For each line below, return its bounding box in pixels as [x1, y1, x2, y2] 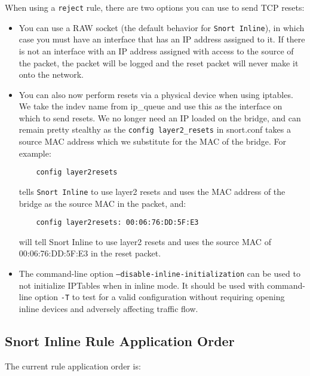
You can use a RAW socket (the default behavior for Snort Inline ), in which [19, 21, 305, 33]
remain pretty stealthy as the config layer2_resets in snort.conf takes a [19, 123, 291, 136]
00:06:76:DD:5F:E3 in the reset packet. [19, 247, 161, 259]
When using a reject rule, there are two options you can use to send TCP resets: [5, 1, 305, 13]
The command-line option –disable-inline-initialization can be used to [19, 267, 300, 280]
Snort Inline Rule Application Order [5, 331, 235, 350]
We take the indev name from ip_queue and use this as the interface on [19, 100, 283, 112]
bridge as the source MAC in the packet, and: [19, 197, 186, 209]
